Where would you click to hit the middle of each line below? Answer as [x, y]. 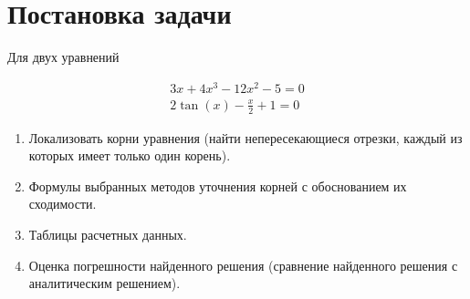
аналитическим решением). [104, 283]
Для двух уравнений [63, 57]
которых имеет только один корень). [130, 155]
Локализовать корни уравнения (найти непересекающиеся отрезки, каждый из [245, 137]
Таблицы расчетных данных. [108, 235]
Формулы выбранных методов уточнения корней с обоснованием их [218, 186]
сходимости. [63, 204]
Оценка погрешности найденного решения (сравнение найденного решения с [243, 265]
